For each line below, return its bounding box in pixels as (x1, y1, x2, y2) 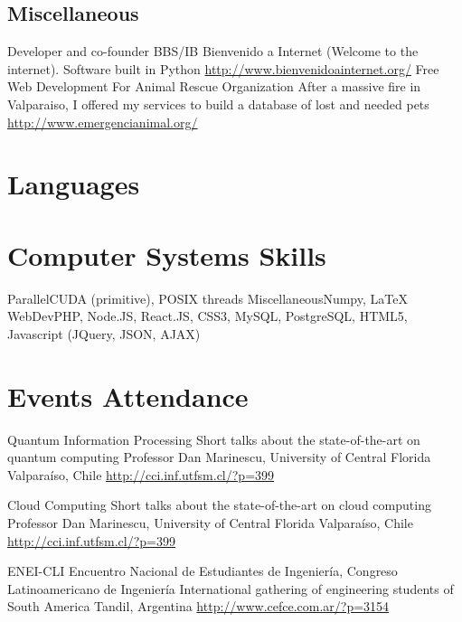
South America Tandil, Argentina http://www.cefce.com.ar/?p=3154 (7, 597, 390, 616)
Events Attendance (7, 377, 249, 414)
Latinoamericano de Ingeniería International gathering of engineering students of (7, 579, 454, 598)
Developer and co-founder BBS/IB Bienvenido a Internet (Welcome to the (7, 42, 419, 61)
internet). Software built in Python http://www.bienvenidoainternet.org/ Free (7, 59, 439, 78)
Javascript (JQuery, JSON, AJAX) (7, 324, 201, 343)
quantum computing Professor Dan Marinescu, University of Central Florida (7, 448, 431, 466)
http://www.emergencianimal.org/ (7, 112, 198, 131)
